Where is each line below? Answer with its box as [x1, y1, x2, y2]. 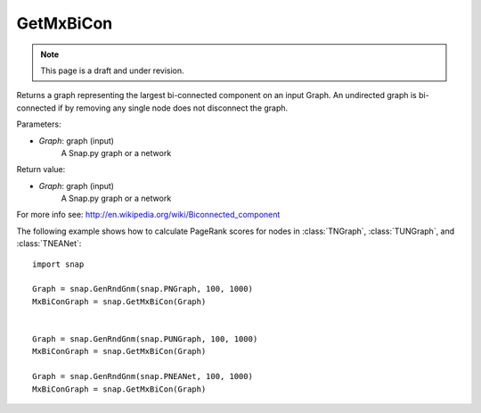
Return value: [16, 164, 66, 175]
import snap [32, 259, 85, 269]
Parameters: [16, 119, 61, 129]
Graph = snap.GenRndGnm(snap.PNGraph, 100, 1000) [32, 284, 254, 294]
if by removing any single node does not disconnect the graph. [58, 103, 289, 113]
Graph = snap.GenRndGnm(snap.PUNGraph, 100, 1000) [32, 334, 258, 343]
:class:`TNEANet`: [16, 238, 82, 249]
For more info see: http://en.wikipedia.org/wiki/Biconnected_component [16, 210, 281, 220]
